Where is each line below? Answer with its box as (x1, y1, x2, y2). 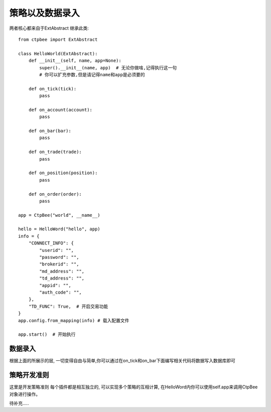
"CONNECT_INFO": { (28, 240, 74, 246)
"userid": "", (39, 247, 74, 253)
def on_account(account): (28, 107, 93, 112)
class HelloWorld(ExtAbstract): (18, 51, 98, 56)
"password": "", (39, 254, 79, 260)
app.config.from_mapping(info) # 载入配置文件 (18, 318, 129, 323)
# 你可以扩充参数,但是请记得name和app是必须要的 (39, 72, 145, 77)
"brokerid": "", (39, 261, 79, 267)
